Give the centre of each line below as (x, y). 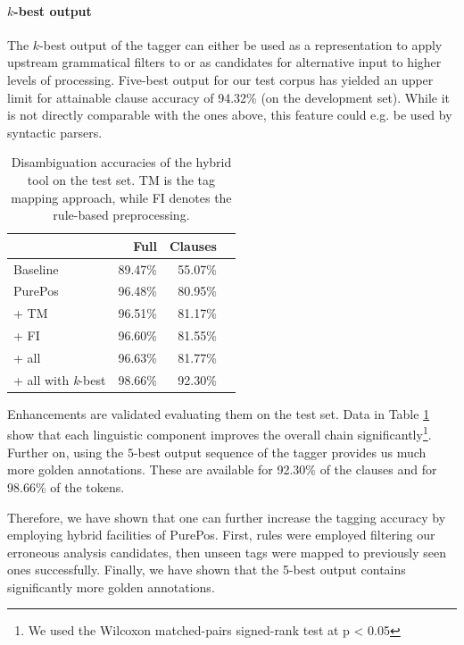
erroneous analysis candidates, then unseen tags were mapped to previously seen (227, 552)
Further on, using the (66, 452)
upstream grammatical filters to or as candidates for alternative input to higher (224, 62)
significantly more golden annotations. (111, 586)
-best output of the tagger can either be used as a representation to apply (241, 44)
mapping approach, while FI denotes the (121, 197)
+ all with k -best (60, 379)
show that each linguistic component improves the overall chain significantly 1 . (220, 433)
